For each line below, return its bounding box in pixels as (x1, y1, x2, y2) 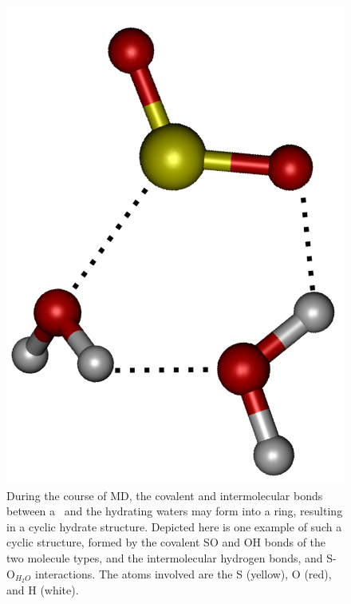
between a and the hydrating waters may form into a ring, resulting (6, 503, 343, 519)
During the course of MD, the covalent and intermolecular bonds (6, 487, 323, 503)
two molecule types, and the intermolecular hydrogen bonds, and (6, 550, 323, 566)
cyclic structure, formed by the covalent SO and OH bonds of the (6, 534, 326, 550)
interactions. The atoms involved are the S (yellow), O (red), (35, 565, 332, 582)
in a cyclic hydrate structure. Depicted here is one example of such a (6, 518, 342, 534)
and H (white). (6, 582, 79, 598)
